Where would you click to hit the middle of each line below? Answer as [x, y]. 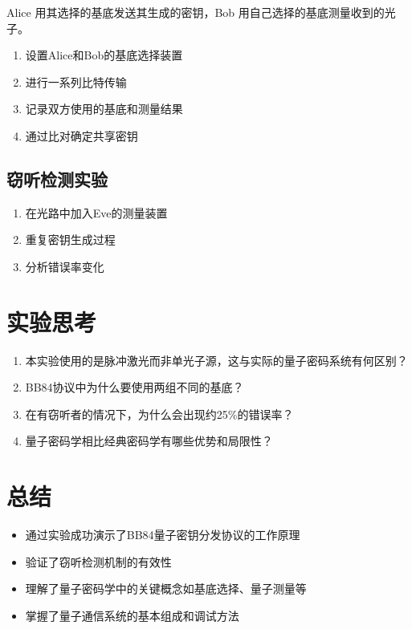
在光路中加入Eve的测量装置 [96, 212]
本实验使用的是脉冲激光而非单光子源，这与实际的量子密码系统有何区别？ [216, 360]
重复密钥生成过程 [70, 239]
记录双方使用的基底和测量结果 [104, 109]
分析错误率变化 [65, 266]
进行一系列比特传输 [76, 81]
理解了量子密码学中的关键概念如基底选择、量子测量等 [166, 588]
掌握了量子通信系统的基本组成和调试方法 [132, 615]
